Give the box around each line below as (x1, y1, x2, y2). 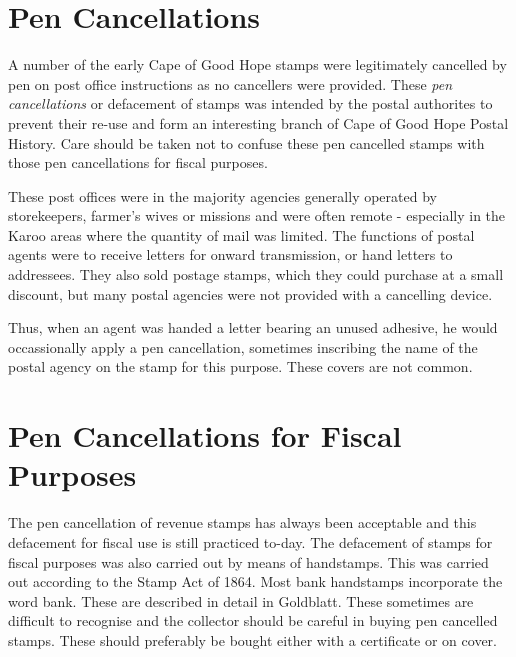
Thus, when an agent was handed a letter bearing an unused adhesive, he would (8, 317, 498, 338)
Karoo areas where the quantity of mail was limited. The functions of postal (8, 224, 475, 245)
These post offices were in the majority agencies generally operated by (8, 185, 437, 206)
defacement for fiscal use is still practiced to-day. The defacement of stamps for (8, 531, 493, 552)
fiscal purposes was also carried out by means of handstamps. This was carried (8, 551, 489, 572)
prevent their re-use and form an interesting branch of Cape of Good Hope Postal (8, 112, 509, 133)
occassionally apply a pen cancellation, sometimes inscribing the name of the (8, 336, 478, 357)
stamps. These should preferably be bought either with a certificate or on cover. (8, 629, 497, 650)
